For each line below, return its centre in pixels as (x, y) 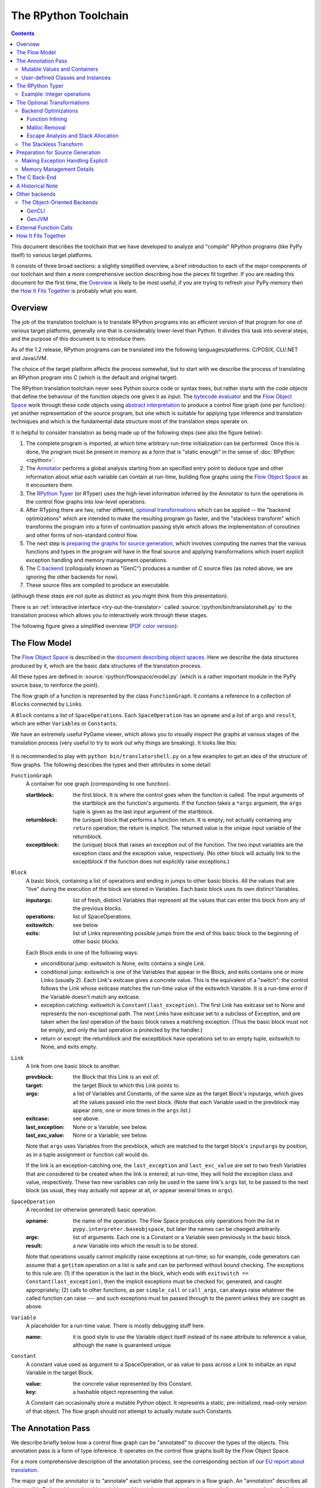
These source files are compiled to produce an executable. (98, 585)
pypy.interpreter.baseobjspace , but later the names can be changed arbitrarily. (177, 1228)
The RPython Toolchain (70, 15)
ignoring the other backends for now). (72, 577)
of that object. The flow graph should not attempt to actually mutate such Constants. (129, 1411)
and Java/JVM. (29, 358)
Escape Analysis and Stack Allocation (73, 136)
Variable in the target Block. (60, 1373)
